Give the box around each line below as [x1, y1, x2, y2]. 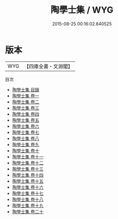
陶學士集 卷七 [12, 129, 39, 135]
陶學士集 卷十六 [12, 184, 44, 190]
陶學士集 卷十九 [12, 202, 44, 208]
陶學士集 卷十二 [12, 159, 44, 166]
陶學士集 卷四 [12, 111, 39, 117]
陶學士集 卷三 [12, 105, 39, 111]
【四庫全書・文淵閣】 [24, 63, 73, 70]
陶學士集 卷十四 [12, 172, 44, 178]
